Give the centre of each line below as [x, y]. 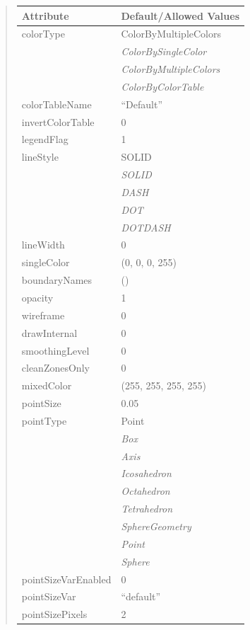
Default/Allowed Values [180, 15]
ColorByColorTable [162, 86]
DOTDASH [146, 227]
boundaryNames [57, 280]
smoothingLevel [55, 350]
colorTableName [56, 104]
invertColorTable [58, 121]
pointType [44, 420]
